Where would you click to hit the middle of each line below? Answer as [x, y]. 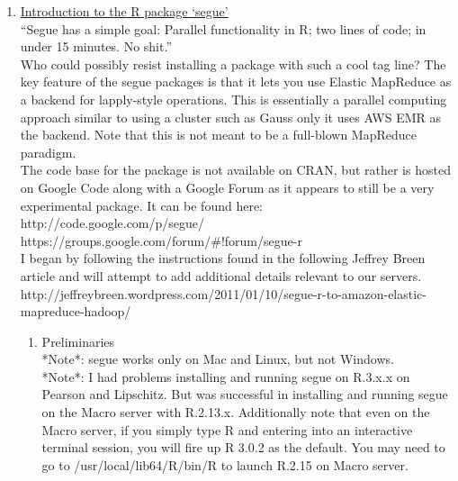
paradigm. [48, 152]
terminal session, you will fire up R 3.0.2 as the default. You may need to [243, 447]
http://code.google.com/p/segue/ [112, 223]
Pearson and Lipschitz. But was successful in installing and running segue [245, 394]
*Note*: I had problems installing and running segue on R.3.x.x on [226, 376]
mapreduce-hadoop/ [76, 311]
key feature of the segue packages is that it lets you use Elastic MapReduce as [236, 82]
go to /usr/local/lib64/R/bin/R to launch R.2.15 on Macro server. [225, 464]
